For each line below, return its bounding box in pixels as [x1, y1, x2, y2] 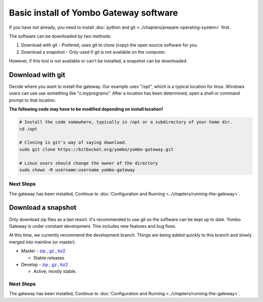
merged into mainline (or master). [9, 239, 76, 245]
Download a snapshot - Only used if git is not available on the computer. [21, 49, 166, 55]
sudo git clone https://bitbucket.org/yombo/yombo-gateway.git [19, 146, 174, 152]
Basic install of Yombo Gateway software [9, 7, 178, 18]
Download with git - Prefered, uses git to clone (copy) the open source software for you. [21, 42, 198, 48]
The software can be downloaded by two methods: [9, 33, 112, 39]
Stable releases [33, 255, 65, 261]
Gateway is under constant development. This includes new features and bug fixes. [9, 223, 176, 229]
